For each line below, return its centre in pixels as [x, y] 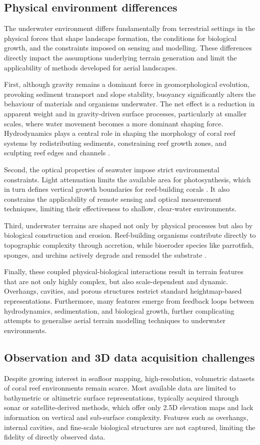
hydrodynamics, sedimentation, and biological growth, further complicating [119, 310]
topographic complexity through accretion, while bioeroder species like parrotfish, [129, 245]
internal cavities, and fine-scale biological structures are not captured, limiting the [130, 427]
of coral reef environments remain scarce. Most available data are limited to [120, 388]
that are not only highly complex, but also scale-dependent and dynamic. [116, 281]
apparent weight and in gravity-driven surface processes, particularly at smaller [125, 113]
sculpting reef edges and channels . [57, 153]
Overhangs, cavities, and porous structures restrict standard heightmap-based [123, 291]
